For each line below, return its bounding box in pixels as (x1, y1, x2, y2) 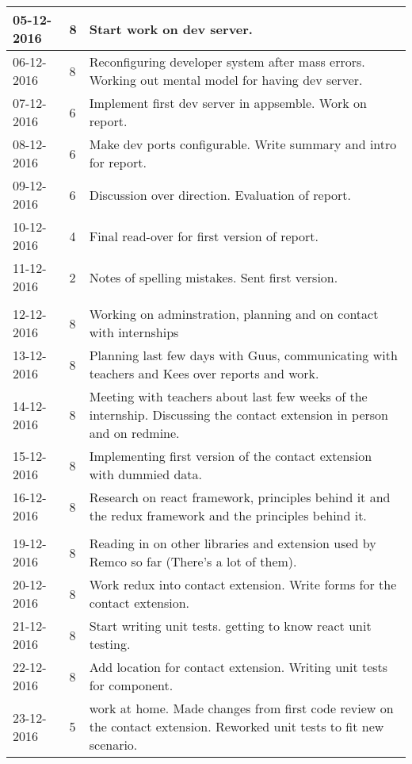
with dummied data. (89, 465, 202, 483)
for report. (89, 153, 147, 171)
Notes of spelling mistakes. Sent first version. (89, 267, 338, 286)
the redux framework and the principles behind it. (89, 506, 367, 524)
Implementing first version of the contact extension (89, 447, 372, 465)
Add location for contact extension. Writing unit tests (89, 658, 388, 676)
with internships (89, 323, 179, 341)
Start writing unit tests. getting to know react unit (89, 616, 372, 635)
